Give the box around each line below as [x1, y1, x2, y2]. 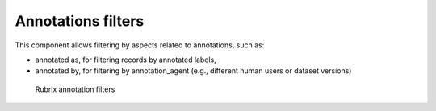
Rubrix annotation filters [35, 84, 115, 94]
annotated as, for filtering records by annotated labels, [35, 55, 217, 64]
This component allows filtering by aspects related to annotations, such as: [15, 40, 265, 50]
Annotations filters [15, 12, 145, 30]
